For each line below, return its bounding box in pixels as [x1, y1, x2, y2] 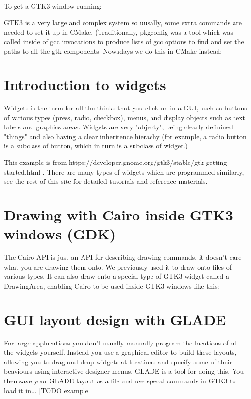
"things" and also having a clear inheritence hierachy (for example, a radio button [4, 131, 247, 141]
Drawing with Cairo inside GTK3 [4, 205, 233, 225]
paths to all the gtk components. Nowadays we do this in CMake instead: [4, 46, 222, 56]
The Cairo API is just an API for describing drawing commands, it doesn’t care [4, 252, 242, 262]
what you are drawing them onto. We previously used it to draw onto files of [4, 261, 232, 272]
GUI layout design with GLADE [4, 309, 226, 329]
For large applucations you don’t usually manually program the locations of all [4, 337, 238, 347]
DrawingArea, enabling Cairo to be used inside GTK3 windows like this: [4, 280, 219, 290]
